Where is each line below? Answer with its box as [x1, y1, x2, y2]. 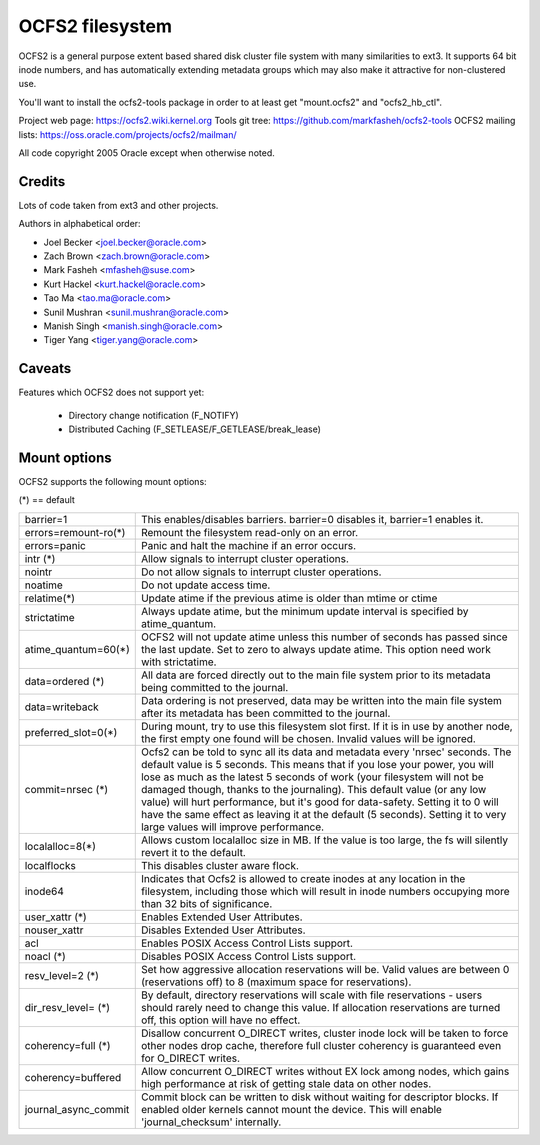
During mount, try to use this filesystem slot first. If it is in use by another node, [140, 719, 514, 733]
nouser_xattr [24, 923, 84, 937]
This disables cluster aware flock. [140, 858, 300, 872]
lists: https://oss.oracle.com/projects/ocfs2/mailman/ [18, 128, 237, 140]
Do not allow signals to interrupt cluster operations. [140, 565, 382, 579]
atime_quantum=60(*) [24, 642, 130, 656]
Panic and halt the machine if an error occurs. [140, 538, 357, 552]
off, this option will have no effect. [140, 1013, 301, 1027]
